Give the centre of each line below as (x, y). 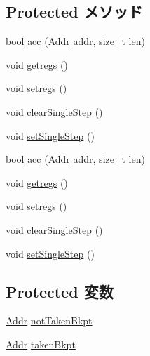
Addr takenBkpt (41, 344)
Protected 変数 (60, 291)
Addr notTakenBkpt (49, 321)
